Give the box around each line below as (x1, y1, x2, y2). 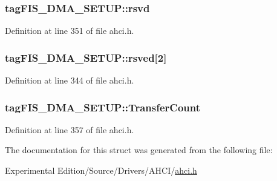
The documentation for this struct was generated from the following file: (5, 143, 273, 156)
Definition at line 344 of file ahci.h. (5, 74, 134, 87)
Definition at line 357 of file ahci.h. (5, 123, 134, 136)
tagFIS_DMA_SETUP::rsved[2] (5, 50, 167, 65)
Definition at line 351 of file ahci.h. (5, 24, 134, 37)
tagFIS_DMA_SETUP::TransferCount (5, 99, 201, 114)
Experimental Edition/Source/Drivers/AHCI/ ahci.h (5, 164, 197, 177)
